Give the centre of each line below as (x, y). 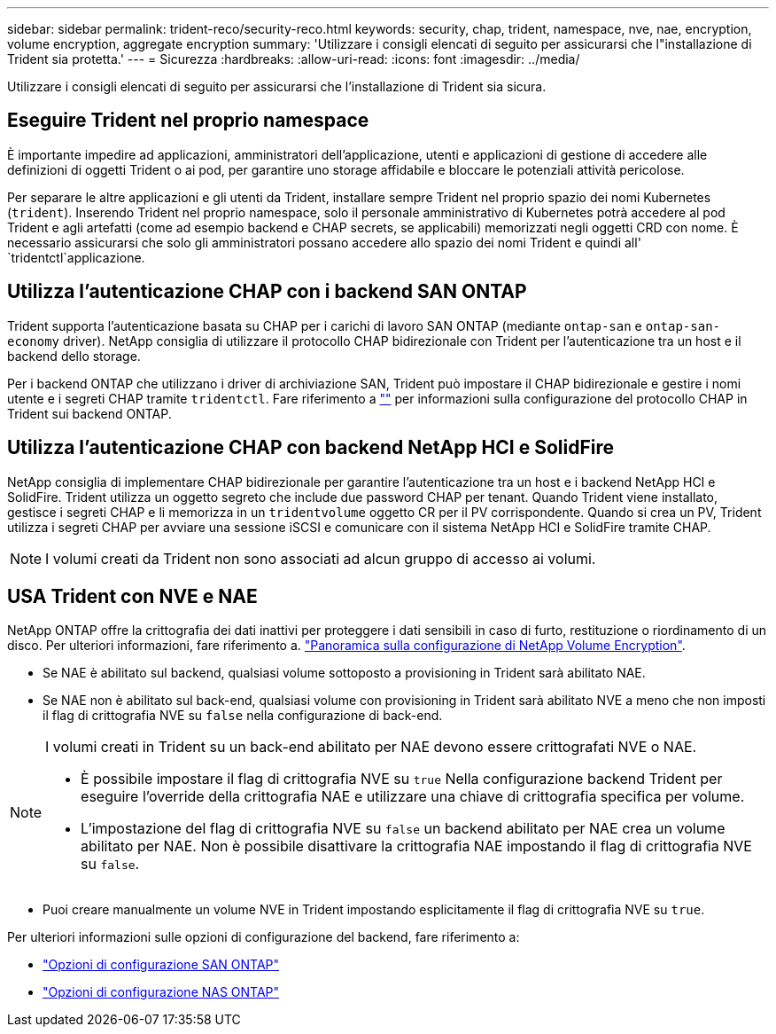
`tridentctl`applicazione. (76, 257)
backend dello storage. (74, 356)
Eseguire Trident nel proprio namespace (188, 121)
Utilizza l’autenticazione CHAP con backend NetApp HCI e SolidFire (310, 448)
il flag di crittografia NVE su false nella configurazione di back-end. (243, 716)
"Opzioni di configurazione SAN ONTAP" (161, 965)
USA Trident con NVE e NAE (132, 596)
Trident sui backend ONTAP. (89, 413)
